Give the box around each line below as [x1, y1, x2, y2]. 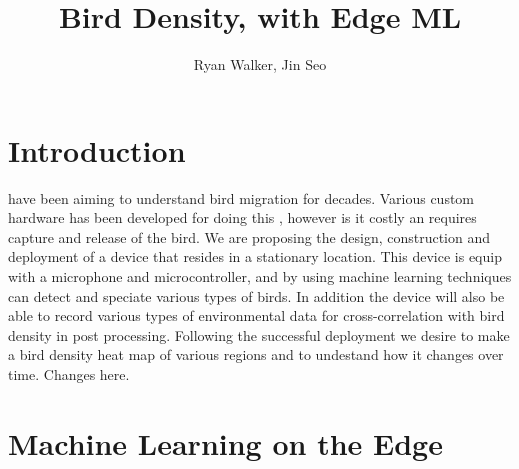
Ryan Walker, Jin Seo [193, 54, 327, 75]
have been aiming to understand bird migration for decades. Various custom [8, 187, 475, 208]
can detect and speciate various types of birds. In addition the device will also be [8, 285, 505, 306]
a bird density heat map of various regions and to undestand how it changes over [8, 344, 504, 365]
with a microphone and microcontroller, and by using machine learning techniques [8, 266, 512, 287]
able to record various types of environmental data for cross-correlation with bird [8, 305, 505, 326]
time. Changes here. [8, 364, 130, 384]
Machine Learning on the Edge [8, 422, 443, 463]
